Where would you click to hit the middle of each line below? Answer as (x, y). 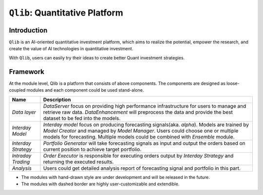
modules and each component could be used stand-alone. (85, 90)
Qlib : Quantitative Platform (66, 13)
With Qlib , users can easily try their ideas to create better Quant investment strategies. (97, 58)
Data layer (24, 112)
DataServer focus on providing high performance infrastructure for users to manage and (145, 106)
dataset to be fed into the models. (82, 118)
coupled (17, 90)
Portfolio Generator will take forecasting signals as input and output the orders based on (144, 143)
